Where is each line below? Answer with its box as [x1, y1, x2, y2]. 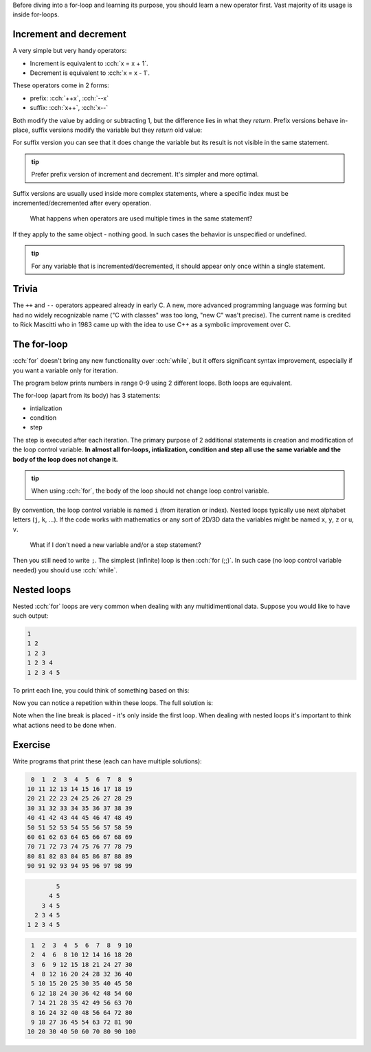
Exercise [12, 739, 51, 750]
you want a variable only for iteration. [12, 366, 118, 374]
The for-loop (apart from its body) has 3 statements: [12, 392, 161, 400]
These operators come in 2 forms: [12, 81, 109, 89]
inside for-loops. [12, 10, 60, 19]
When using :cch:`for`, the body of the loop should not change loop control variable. [31, 486, 269, 495]
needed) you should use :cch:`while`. [12, 566, 118, 574]
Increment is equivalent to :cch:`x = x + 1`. [30, 59, 149, 67]
